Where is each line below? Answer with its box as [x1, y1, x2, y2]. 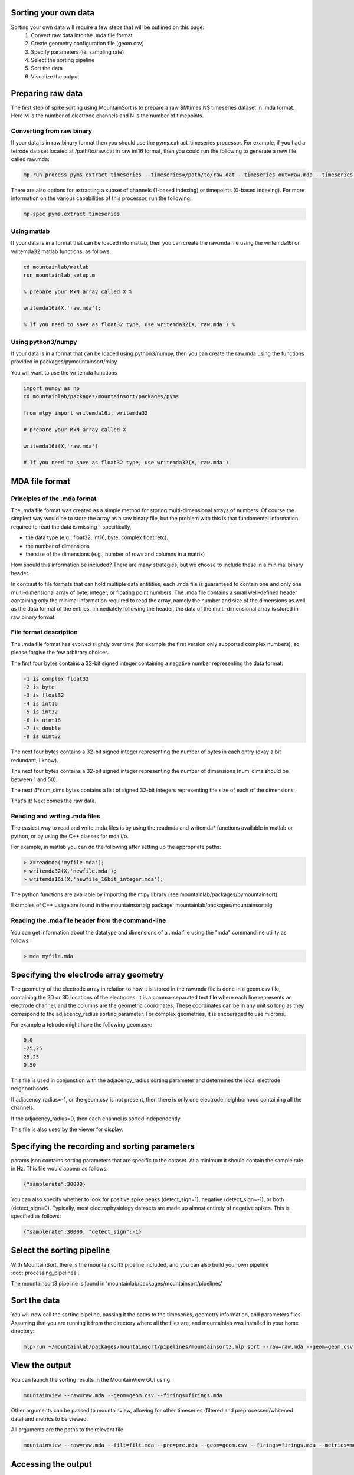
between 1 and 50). [11, 776, 58, 783]
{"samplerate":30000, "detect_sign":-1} [23, 1228, 142, 1235]
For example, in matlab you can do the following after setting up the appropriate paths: [11, 844, 221, 851]
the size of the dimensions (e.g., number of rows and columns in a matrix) [25, 550, 205, 558]
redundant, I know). [11, 756, 58, 763]
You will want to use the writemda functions [11, 369, 117, 376]
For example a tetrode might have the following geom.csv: [11, 1021, 153, 1028]
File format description [11, 628, 78, 637]
